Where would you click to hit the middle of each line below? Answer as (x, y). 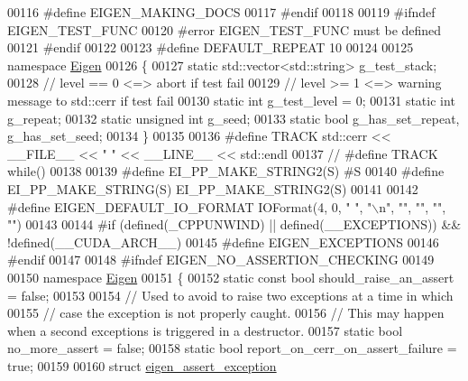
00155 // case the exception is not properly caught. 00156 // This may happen (226, 313)
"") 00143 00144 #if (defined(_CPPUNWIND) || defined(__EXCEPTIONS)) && (234, 224)
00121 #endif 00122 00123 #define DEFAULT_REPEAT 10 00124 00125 (211, 47)
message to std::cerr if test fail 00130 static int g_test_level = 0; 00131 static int (231, 100)
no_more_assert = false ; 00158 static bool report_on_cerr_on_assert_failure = (232, 348)
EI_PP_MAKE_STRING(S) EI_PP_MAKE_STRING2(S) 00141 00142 (213, 188)
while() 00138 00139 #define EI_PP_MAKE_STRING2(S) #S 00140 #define (226, 171)
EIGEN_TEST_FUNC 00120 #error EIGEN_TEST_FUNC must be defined (225, 29)
